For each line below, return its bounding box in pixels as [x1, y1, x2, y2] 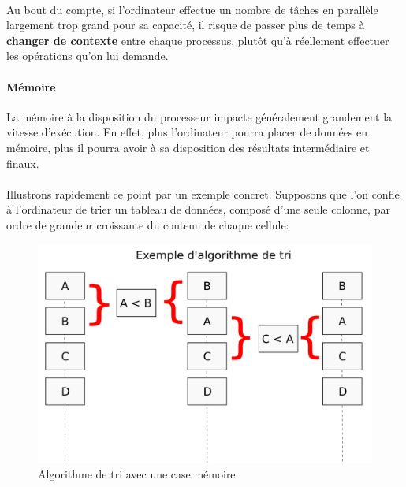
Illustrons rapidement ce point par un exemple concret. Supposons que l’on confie [6, 185, 400, 202]
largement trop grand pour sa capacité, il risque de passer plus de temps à [6, 17, 365, 33]
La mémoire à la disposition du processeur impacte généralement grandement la [6, 108, 393, 125]
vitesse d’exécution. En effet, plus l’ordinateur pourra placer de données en [6, 124, 368, 140]
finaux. [6, 154, 39, 171]
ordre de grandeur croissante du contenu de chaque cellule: [6, 216, 289, 232]
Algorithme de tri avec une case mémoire [38, 466, 236, 482]
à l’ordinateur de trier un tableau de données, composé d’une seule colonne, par [6, 201, 390, 217]
